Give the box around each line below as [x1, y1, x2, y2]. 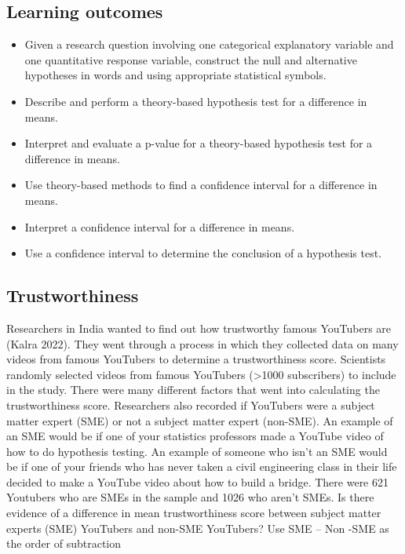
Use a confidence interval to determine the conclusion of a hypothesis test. [24, 245, 382, 261]
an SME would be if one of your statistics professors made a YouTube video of [6, 428, 384, 444]
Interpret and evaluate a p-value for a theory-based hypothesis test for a [24, 135, 373, 151]
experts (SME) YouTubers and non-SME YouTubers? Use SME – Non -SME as [6, 519, 389, 536]
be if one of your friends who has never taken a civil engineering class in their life [6, 458, 397, 475]
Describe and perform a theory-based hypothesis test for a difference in [24, 93, 367, 109]
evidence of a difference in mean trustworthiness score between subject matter [6, 505, 381, 521]
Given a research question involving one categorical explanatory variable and [24, 36, 394, 53]
